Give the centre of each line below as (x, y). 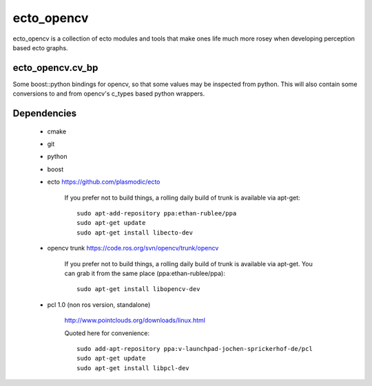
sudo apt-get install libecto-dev (135, 233)
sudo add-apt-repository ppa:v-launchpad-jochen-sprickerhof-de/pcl (195, 349)
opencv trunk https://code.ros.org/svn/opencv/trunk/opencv (133, 248)
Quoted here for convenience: (107, 333)
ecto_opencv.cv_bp (55, 68)
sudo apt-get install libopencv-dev (138, 289)
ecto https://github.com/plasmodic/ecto (104, 182)
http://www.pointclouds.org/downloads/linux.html (135, 321)
